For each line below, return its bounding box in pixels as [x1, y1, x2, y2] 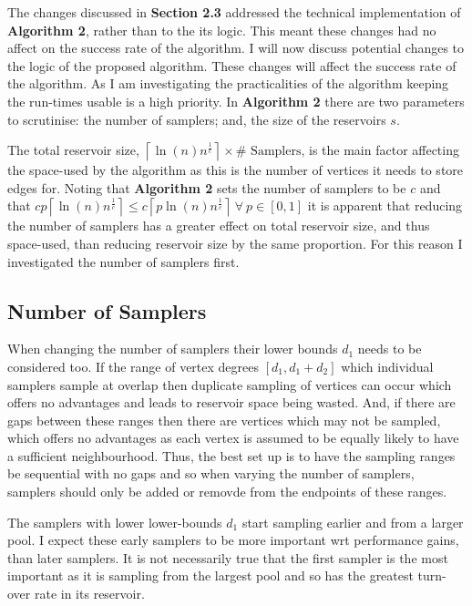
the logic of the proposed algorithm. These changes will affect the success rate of [7, 56, 457, 75]
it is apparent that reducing [307, 196, 463, 215]
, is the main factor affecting [301, 140, 459, 159]
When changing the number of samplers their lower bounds [7, 339, 338, 358]
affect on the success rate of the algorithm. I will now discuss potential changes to [7, 38, 465, 57]
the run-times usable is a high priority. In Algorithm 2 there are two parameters [7, 91, 465, 110]
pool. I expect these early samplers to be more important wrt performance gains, [7, 530, 459, 550]
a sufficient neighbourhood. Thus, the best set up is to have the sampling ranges [7, 446, 456, 465]
